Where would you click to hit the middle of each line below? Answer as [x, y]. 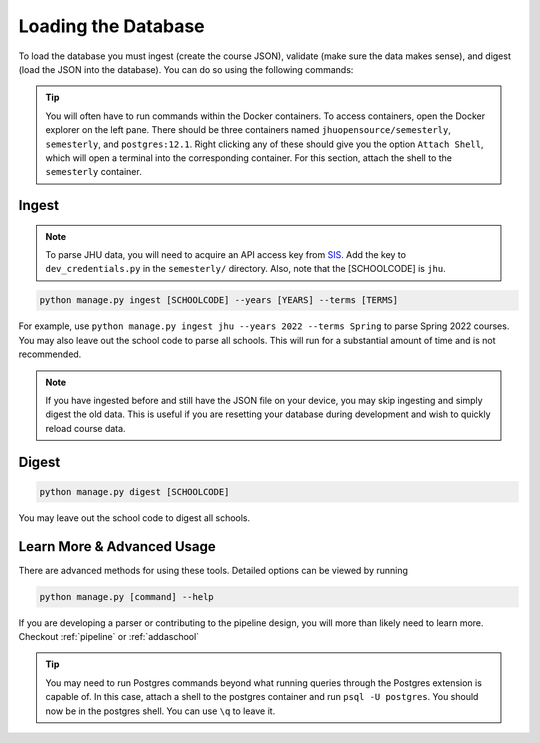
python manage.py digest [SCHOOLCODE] [134, 491]
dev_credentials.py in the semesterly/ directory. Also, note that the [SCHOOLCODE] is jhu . [246, 269]
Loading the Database [111, 26]
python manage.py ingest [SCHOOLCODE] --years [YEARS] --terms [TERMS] [219, 300]
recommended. [50, 354]
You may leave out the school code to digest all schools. [134, 517]
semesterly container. [93, 172]
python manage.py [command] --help [126, 596]
